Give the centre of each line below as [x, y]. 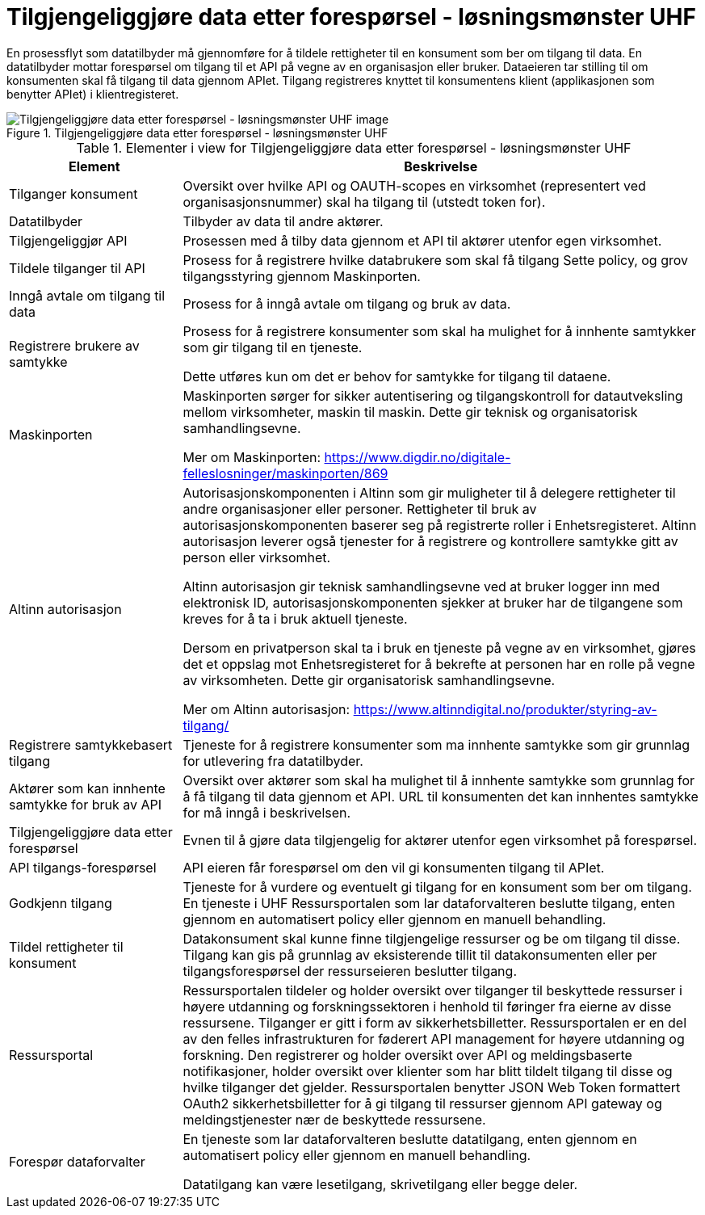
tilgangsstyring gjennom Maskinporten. [302, 276]
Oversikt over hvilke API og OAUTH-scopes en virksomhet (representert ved [414, 185]
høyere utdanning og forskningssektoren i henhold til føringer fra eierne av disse [427, 1006]
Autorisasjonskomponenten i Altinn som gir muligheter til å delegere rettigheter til [429, 492]
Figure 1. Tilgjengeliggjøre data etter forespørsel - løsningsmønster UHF [197, 132]
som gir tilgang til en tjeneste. [273, 347]
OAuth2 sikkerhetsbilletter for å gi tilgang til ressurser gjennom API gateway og [422, 1103]
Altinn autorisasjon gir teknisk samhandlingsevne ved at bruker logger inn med [421, 586]
